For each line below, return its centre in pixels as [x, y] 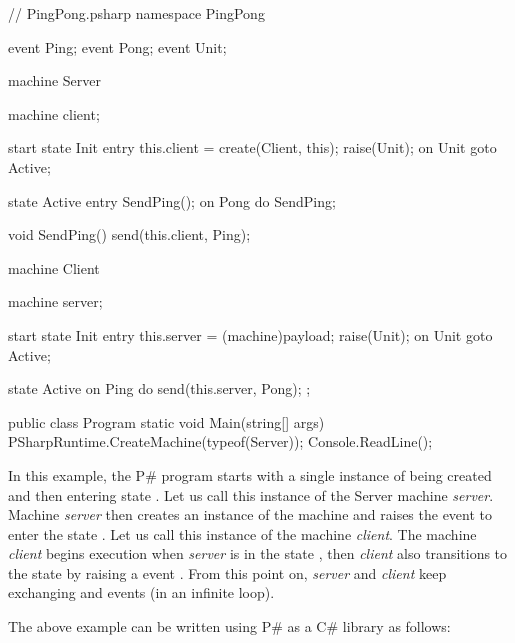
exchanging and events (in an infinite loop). [141, 592]
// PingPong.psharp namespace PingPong [136, 13]
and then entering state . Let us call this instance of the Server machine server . [251, 494]
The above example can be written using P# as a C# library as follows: [229, 626]
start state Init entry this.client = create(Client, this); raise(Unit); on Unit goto [252, 147]
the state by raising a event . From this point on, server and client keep [227, 572]
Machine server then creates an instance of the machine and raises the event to [250, 514]
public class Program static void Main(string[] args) [166, 421]
